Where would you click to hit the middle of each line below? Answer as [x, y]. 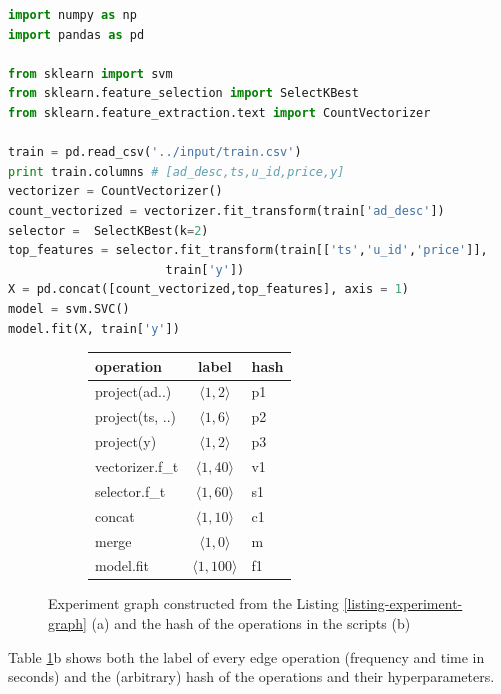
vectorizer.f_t [137, 465]
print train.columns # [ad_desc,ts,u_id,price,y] [176, 171]
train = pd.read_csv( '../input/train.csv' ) [155, 152]
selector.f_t [130, 490]
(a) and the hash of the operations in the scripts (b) [251, 623]
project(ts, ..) [136, 416]
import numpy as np [72, 15]
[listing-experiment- [403, 603]
